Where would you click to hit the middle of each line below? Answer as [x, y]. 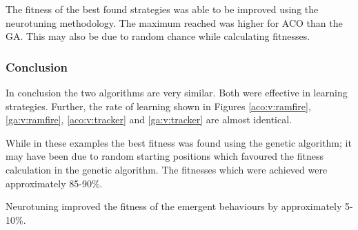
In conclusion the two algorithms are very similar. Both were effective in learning [177, 92]
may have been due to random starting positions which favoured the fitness [165, 156]
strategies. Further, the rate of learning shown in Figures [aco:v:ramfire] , [158, 106]
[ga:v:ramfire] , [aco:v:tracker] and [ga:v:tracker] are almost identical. [149, 119]
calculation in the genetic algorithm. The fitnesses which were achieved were [167, 169]
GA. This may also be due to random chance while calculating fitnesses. [158, 36]
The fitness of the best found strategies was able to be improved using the [162, 9]
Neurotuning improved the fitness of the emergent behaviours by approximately [174, 206]
